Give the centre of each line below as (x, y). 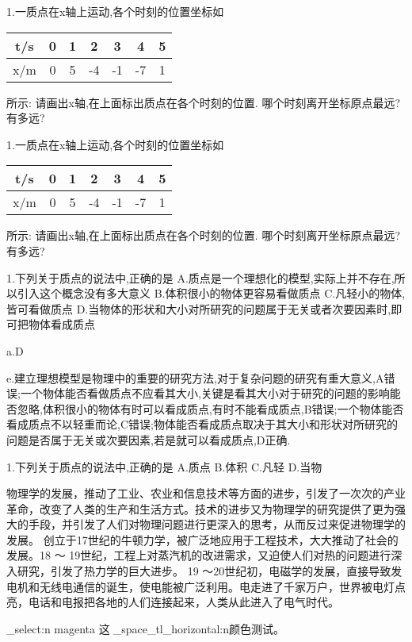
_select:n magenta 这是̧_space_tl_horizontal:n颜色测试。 (145, 628)
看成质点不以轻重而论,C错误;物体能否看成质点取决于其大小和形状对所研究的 (202, 424)
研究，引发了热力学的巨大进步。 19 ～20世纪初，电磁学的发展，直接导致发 (210, 571)
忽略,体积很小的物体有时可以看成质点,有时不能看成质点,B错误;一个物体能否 (210, 408)
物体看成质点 (61, 324)
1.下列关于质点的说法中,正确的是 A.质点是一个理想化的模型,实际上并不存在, (200, 277)
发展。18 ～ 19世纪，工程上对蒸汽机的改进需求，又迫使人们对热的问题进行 (199, 555)
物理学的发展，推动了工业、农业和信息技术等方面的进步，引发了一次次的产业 (206, 493)
